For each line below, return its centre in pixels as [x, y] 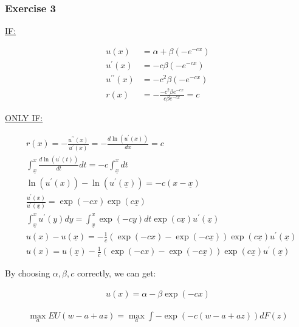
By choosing [28, 273]
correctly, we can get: [116, 273]
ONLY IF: [24, 118]
